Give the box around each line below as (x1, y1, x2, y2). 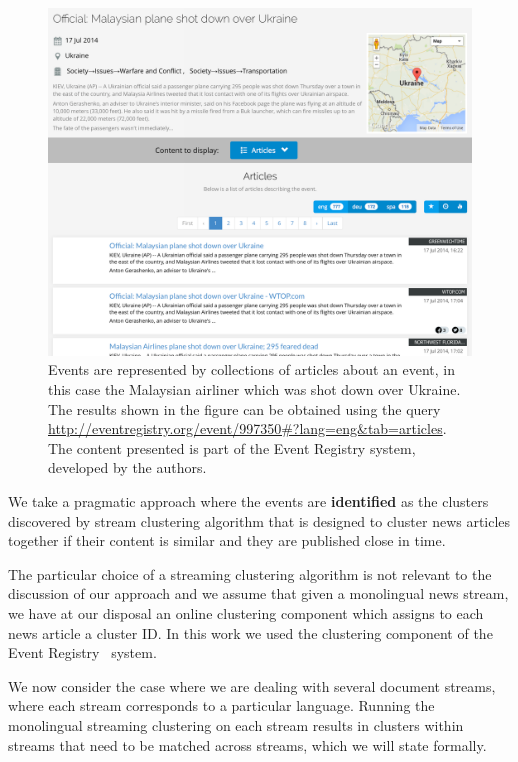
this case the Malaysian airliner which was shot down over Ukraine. (48, 379, 461, 399)
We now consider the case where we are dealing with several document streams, (8, 675, 496, 696)
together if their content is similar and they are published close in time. (8, 530, 446, 551)
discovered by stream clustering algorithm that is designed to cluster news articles (8, 510, 511, 531)
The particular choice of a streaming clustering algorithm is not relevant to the (8, 563, 492, 584)
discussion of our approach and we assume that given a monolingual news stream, (8, 583, 509, 604)
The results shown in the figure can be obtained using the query (48, 398, 441, 419)
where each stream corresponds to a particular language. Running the (8, 695, 435, 716)
